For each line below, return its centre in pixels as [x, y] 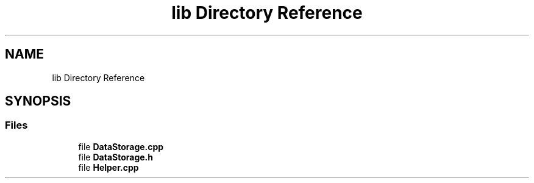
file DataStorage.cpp [121, 146]
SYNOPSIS [38, 101]
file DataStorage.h [116, 157]
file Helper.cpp [109, 167]
